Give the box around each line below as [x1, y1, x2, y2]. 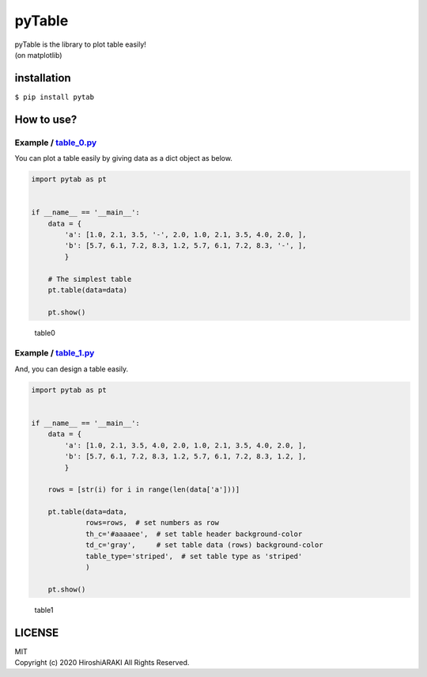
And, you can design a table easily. [14, 364, 129, 374]
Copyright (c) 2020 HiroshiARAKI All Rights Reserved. [14, 658, 190, 667]
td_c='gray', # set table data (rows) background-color [85, 541, 323, 550]
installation [14, 71, 71, 85]
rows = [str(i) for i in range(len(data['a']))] [47, 485, 240, 494]
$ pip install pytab [14, 92, 95, 101]
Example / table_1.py [14, 348, 95, 359]
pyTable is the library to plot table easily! [14, 40, 146, 49]
